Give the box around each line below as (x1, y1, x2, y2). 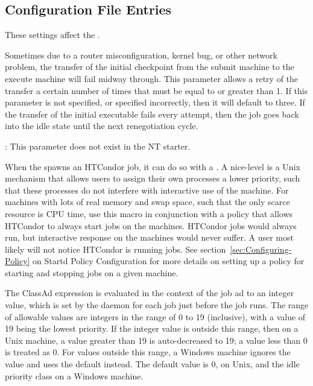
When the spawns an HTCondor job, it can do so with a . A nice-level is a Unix (5, 160, 300, 172)
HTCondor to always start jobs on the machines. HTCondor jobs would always (5, 219, 297, 232)
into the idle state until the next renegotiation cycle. (5, 119, 198, 132)
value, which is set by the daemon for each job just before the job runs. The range (5, 299, 309, 311)
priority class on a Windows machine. (5, 369, 144, 382)
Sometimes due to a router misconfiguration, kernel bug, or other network (5, 48, 277, 61)
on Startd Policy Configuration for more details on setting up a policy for (33, 255, 305, 267)
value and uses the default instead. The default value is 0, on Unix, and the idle (5, 358, 300, 370)
